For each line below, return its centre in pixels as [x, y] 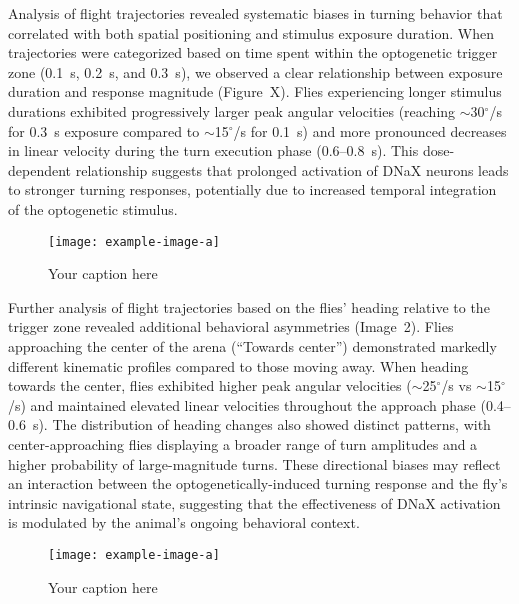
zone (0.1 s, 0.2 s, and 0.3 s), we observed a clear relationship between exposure [255, 71]
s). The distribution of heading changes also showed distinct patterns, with [261, 424]
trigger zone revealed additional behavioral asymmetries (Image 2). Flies [231, 326]
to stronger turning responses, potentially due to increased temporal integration [252, 189]
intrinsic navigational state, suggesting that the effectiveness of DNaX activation [254, 502]
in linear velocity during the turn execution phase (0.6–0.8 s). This [213, 150]
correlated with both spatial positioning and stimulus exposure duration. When [251, 32]
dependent [40, 169]
